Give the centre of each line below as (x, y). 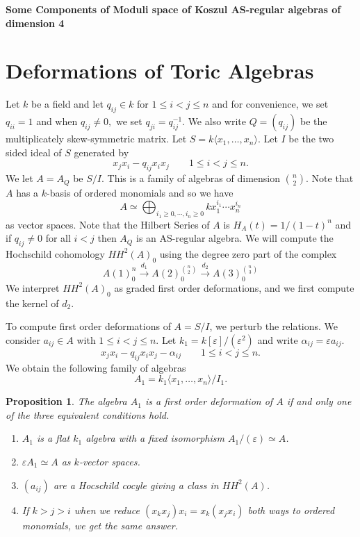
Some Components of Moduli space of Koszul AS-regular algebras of (173, 9)
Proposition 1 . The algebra (66, 401)
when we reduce (107, 510)
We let (19, 178)
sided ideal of (34, 152)
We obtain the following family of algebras (96, 367)
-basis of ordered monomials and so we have (140, 192)
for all (58, 238)
